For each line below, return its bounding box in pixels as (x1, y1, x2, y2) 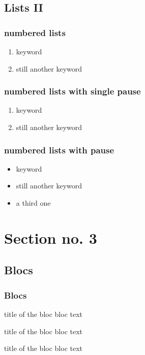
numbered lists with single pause (4, 85, 141, 98)
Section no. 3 (4, 227, 97, 248)
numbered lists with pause (4, 143, 114, 156)
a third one (16, 198, 51, 208)
